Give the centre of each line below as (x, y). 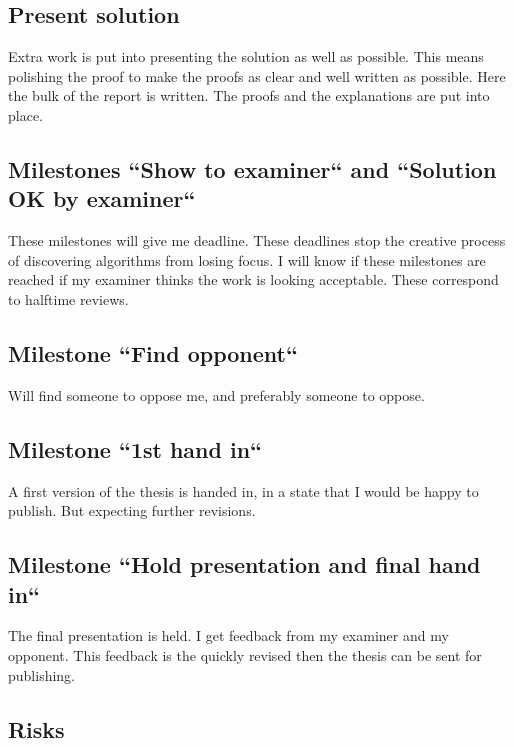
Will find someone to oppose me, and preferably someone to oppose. (216, 394)
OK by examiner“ (102, 198)
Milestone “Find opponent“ (153, 352)
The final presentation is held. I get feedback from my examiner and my (228, 635)
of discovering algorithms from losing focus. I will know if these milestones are (247, 259)
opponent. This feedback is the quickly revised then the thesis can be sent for (245, 654)
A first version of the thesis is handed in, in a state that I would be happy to (243, 490)
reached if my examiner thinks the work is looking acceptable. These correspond (253, 279)
